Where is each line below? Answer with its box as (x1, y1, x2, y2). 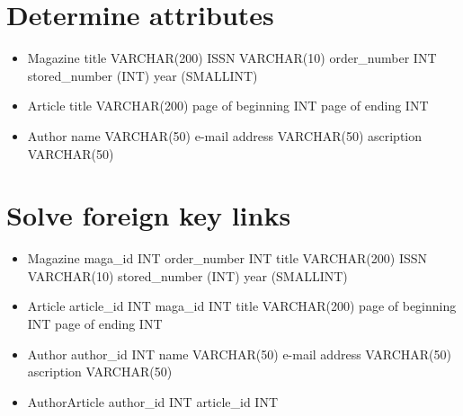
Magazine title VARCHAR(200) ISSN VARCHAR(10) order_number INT (27, 49, 437, 67)
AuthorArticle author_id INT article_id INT (27, 392, 279, 411)
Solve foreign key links (6, 197, 291, 234)
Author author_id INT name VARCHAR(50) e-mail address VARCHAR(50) (27, 344, 451, 363)
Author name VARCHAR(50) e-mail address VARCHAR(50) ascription (27, 126, 423, 145)
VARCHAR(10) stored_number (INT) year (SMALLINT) (27, 266, 348, 285)
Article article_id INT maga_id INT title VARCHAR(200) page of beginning (27, 297, 457, 315)
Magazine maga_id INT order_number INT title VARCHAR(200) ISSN (27, 249, 428, 268)
